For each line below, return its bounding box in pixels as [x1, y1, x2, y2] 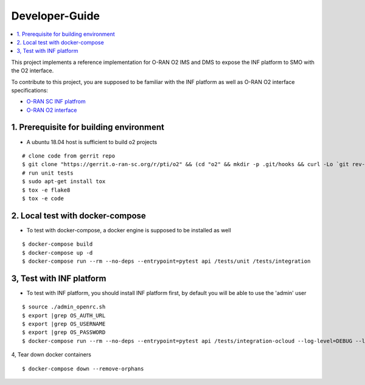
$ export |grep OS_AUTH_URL [22, 312, 106, 319]
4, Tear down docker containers [11, 351, 91, 358]
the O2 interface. [11, 67, 54, 74]
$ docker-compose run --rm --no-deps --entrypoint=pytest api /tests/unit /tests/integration [22, 258, 311, 265]
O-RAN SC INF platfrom [26, 98, 86, 105]
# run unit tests [22, 169, 74, 176]
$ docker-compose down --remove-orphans [22, 365, 144, 372]
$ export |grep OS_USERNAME [22, 321, 106, 328]
